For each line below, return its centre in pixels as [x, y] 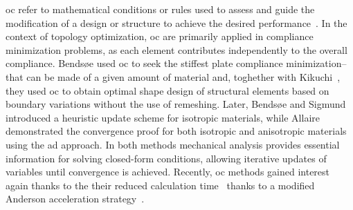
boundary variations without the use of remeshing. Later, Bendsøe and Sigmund [176, 104]
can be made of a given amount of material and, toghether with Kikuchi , [183, 76]
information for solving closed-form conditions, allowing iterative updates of [166, 158]
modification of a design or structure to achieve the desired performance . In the [176, 22]
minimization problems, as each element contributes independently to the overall [176, 49]
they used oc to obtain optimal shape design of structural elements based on [168, 90]
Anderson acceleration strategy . [75, 199]
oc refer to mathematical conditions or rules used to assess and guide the [160, 9]
